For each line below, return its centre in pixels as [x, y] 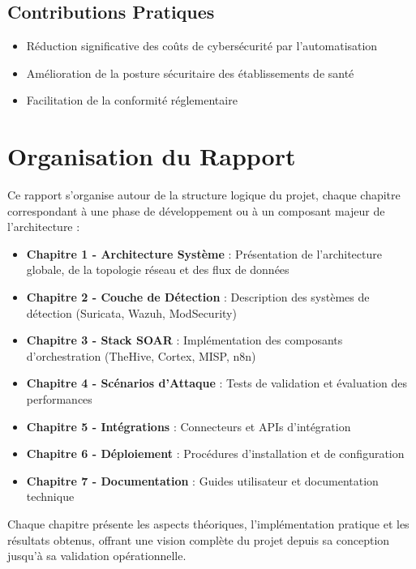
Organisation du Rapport [152, 156]
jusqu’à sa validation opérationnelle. [97, 556]
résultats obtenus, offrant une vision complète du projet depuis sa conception [199, 539]
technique [50, 496]
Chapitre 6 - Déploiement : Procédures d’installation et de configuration [215, 453]
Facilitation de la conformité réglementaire [132, 100]
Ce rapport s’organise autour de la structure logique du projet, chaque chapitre [204, 195]
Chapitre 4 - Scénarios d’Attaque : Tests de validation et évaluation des [217, 383]
